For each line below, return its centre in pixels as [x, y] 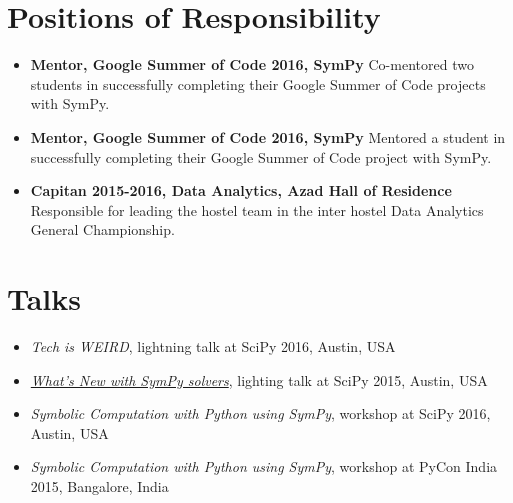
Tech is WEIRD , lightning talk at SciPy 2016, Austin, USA [213, 346]
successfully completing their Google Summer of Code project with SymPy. [261, 156]
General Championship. [102, 229]
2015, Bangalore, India [99, 485]
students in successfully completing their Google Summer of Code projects [258, 83]
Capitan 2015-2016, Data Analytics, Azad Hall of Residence [241, 190]
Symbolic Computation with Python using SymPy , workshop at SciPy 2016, [260, 413]
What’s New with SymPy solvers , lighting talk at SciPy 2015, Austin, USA [259, 379]
